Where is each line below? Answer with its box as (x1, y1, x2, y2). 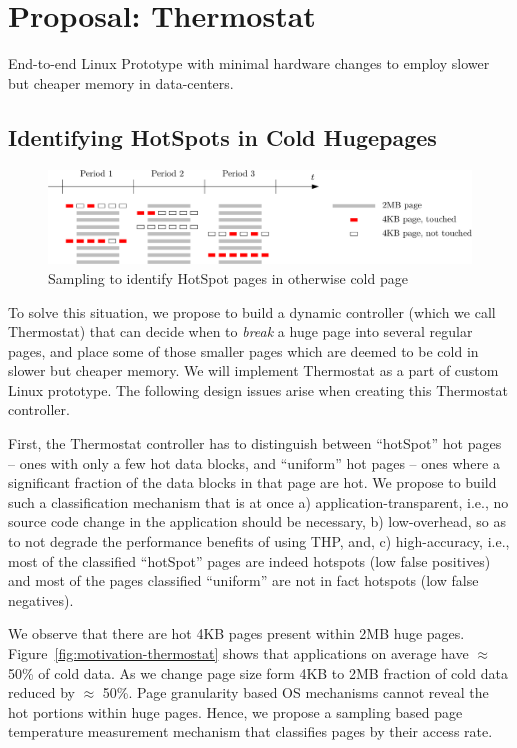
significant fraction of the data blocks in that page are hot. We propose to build (8, 472, 497, 493)
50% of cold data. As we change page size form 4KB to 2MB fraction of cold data (8, 662, 508, 683)
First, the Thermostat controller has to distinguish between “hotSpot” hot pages (8, 433, 502, 454)
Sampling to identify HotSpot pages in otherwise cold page (48, 267, 408, 288)
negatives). (8, 589, 74, 610)
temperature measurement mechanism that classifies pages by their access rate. (8, 721, 493, 742)
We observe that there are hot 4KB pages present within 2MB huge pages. (8, 623, 465, 644)
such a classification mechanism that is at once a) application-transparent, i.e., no (8, 491, 509, 512)
